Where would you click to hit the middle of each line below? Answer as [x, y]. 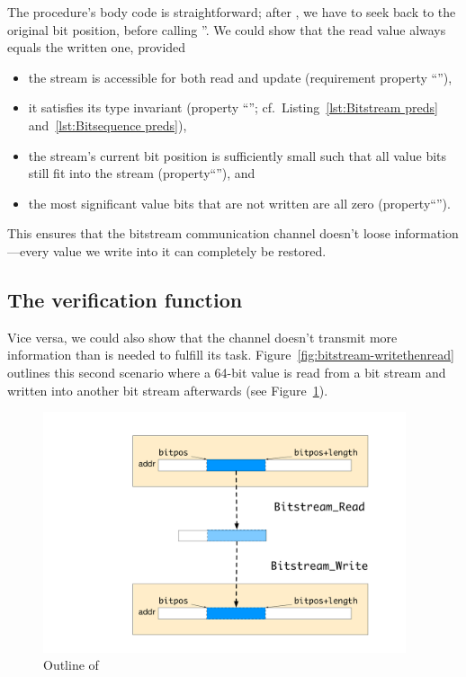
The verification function [125, 299]
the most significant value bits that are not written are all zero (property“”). [239, 203]
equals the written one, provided [97, 47]
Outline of [71, 665]
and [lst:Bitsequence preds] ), [108, 125]
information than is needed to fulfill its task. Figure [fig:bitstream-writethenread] [231, 355]
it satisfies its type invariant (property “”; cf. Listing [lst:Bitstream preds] [233, 107]
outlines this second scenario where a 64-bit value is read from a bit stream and [227, 372]
